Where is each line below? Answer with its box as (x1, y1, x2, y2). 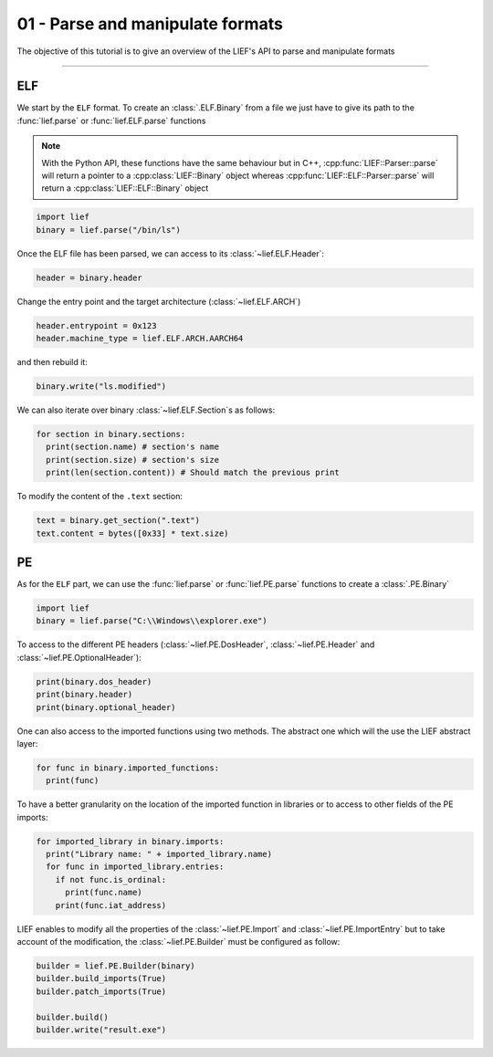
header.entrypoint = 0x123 (36, 320, 157, 330)
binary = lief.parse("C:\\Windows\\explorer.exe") (36, 616, 268, 626)
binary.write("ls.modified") (36, 382, 167, 392)
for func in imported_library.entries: (46, 862, 225, 872)
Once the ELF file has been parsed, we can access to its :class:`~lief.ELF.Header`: (16, 247, 324, 259)
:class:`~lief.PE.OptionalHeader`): (16, 652, 142, 663)
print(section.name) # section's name (46, 442, 219, 452)
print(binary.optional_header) (36, 702, 177, 712)
